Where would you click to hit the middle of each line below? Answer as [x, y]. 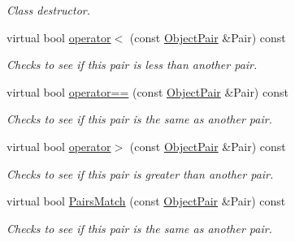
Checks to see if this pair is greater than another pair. [140, 173]
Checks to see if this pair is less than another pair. [132, 65]
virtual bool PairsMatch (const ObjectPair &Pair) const [146, 201]
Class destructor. [49, 10]
